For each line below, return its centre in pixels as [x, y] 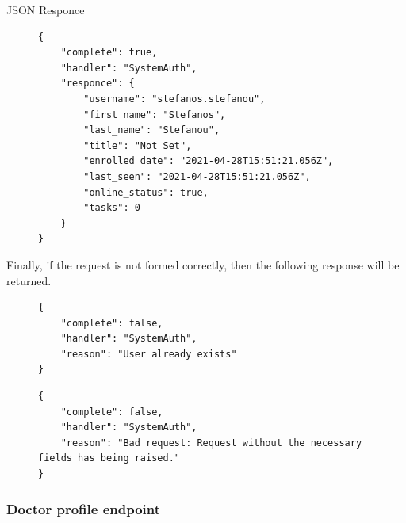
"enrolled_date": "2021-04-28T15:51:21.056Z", [209, 161]
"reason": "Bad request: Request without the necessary [211, 443]
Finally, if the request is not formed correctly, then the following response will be [203, 264]
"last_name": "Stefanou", [152, 130]
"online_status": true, [146, 192]
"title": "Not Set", [138, 145]
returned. [29, 280]
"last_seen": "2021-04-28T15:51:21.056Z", [197, 176]
